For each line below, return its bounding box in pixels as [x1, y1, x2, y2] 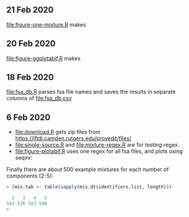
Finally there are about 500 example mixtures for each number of [6, 166, 169, 173]
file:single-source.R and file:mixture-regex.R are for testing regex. [15, 141, 180, 149]
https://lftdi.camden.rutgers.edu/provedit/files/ [15, 135, 131, 142]
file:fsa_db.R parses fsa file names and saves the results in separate [6, 88, 176, 96]
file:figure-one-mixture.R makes [6, 21, 87, 28]
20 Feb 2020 [6, 39, 56, 49]
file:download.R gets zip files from [15, 129, 101, 136]
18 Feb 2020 [6, 72, 54, 82]
